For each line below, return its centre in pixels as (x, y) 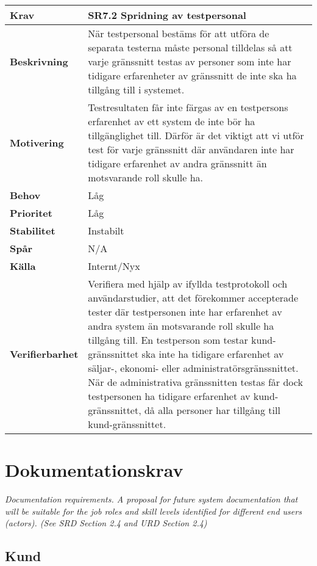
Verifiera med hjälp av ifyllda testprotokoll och (188, 284)
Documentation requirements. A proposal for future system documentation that (151, 499)
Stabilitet (33, 230)
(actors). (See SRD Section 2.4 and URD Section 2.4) (106, 523)
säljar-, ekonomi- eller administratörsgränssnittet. (193, 368)
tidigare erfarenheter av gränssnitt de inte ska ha (192, 75)
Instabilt (106, 230)
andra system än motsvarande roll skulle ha (181, 326)
